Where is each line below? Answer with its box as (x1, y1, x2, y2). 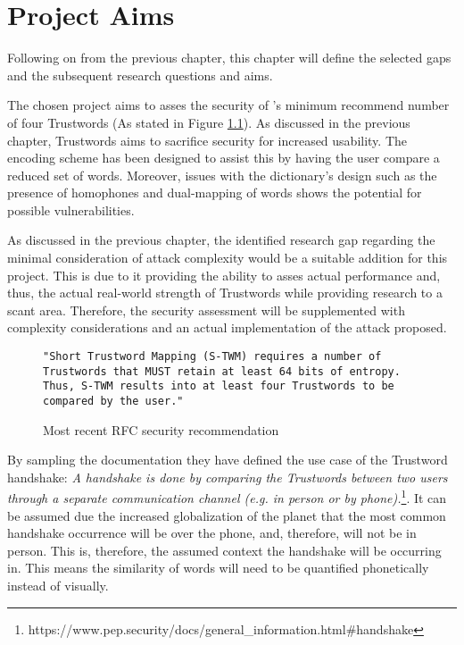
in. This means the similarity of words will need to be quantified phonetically (7, 558, 429, 577)
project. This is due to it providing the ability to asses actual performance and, (7, 265, 441, 284)
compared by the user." (43, 395, 184, 407)
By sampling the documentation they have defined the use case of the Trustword (7, 450, 448, 469)
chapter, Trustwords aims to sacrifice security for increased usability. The (7, 130, 408, 149)
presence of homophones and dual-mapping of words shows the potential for (7, 183, 422, 202)
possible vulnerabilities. (7, 200, 135, 219)
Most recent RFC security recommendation (43, 420, 279, 439)
